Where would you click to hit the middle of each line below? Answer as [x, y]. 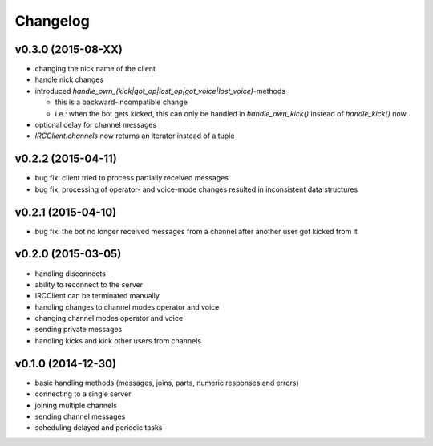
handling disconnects [70, 274]
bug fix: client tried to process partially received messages [132, 178]
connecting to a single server [83, 394]
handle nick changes [69, 79]
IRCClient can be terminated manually [97, 296]
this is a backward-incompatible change [121, 102]
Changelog [52, 21]
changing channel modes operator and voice [109, 318]
